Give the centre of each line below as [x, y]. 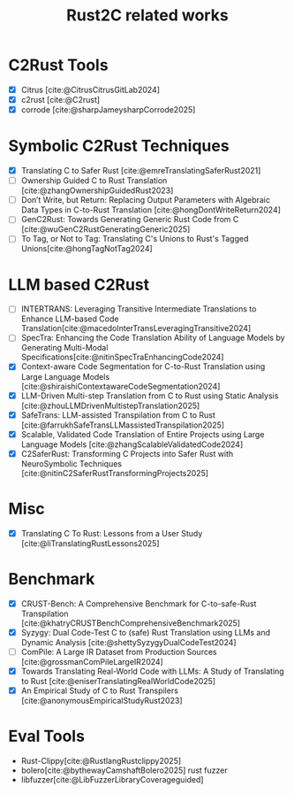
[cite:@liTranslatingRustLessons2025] [90, 543]
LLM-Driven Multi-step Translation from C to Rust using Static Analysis [150, 396]
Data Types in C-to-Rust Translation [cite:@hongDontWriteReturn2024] [151, 210]
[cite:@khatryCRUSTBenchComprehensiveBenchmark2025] [130, 623]
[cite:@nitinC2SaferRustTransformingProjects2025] [115, 473]
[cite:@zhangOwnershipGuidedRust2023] [97, 190]
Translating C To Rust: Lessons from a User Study [112, 533]
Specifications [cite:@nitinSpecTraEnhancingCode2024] [122, 357]
